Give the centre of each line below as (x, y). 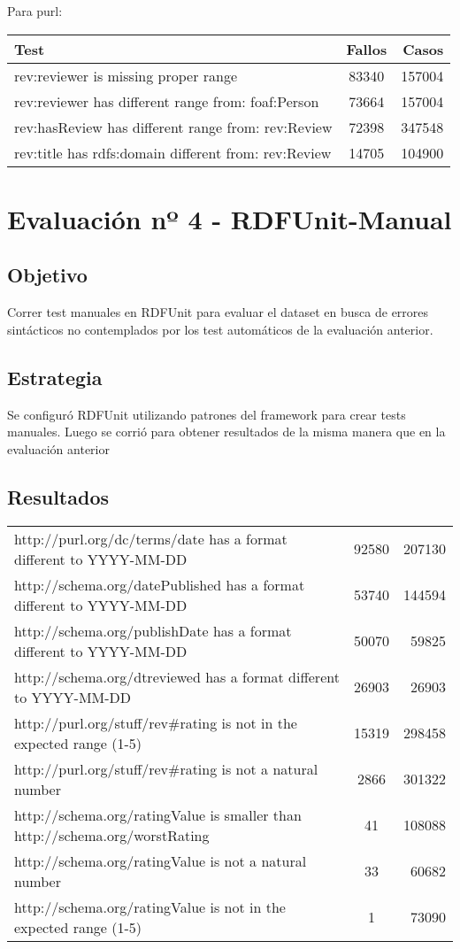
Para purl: (35, 11)
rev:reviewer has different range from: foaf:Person (167, 101)
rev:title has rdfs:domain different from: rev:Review (173, 152)
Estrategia (55, 377)
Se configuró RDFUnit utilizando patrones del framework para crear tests (207, 414)
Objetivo (47, 275)
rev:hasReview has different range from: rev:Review (173, 127)
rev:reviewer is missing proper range (126, 75)
